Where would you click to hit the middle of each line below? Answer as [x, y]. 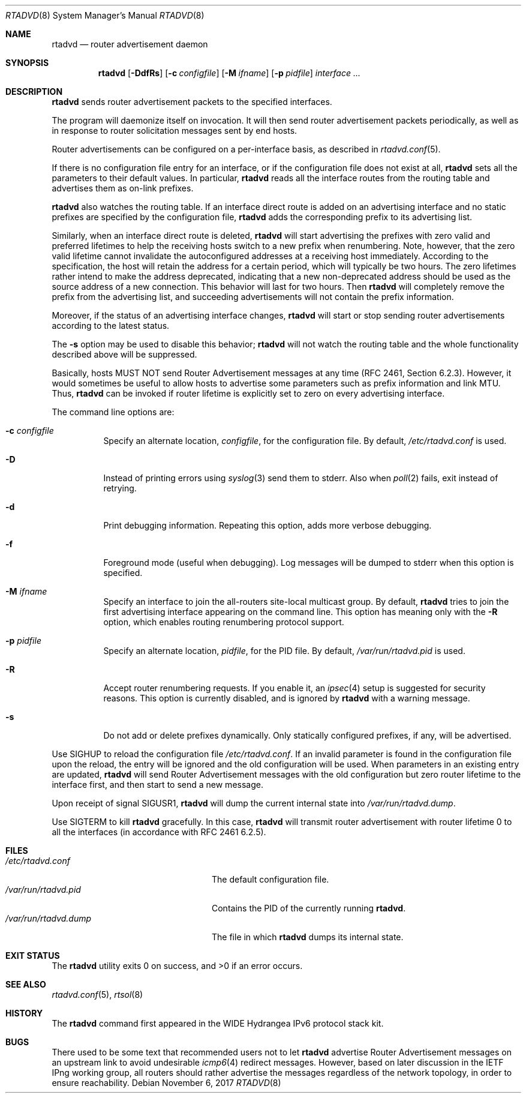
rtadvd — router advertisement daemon [130, 44]
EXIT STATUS [33, 955]
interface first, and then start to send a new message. [157, 784]
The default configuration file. [270, 879]
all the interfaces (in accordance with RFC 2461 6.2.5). [159, 832]
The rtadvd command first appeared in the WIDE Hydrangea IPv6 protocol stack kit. [218, 1023]
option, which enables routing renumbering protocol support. [224, 622]
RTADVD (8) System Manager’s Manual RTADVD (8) [105, 15]
